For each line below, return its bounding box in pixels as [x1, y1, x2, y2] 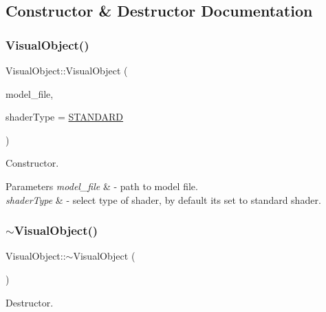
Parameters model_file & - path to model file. [6, 178, 198, 193]
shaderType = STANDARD [6, 110, 124, 124]
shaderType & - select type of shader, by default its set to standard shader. [6, 192, 321, 207]
